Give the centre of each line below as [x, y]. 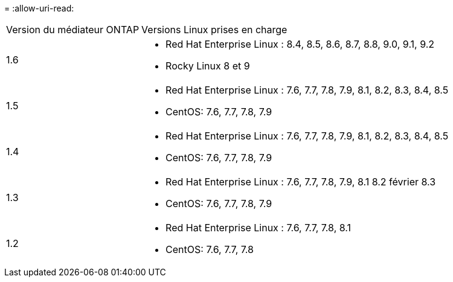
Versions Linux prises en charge [214, 30]
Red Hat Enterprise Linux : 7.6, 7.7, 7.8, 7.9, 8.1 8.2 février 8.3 [301, 182]
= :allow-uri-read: [39, 8]
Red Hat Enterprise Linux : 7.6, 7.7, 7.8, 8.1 [259, 228]
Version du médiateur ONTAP [73, 30]
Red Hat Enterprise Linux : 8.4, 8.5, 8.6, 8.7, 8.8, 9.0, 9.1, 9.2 [300, 44]
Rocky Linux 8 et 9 [208, 66]
